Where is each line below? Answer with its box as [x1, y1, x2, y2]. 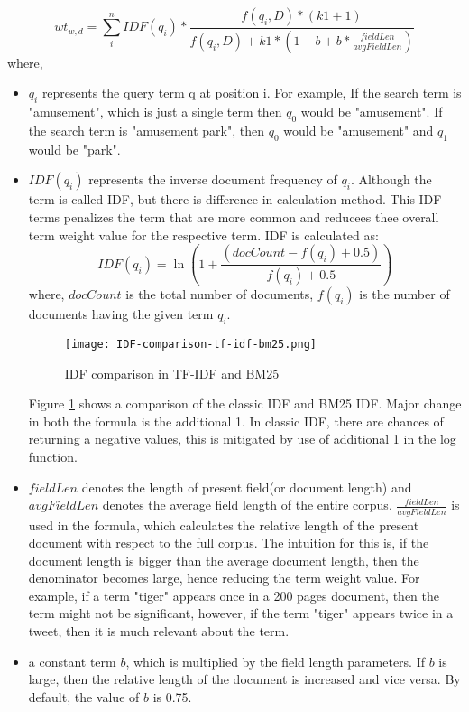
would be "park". [28, 139, 121, 158]
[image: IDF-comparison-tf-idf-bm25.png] [64, 337, 317, 351]
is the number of [359, 285, 450, 304]
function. [28, 447, 78, 465]
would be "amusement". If [300, 102, 443, 121]
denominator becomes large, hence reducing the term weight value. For [28, 568, 420, 587]
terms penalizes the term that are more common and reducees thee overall [28, 208, 439, 227]
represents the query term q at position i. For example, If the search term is [41, 83, 462, 102]
